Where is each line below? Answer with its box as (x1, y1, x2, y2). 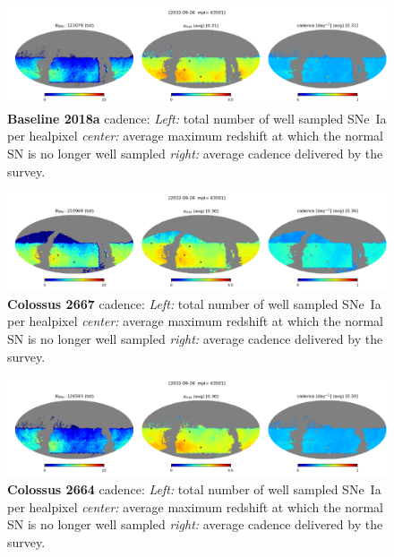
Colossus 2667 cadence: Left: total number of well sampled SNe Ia (7, 294, 381, 313)
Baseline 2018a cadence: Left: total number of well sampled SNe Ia (7, 108, 387, 127)
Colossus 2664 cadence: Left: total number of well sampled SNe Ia (7, 479, 381, 498)
